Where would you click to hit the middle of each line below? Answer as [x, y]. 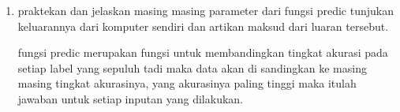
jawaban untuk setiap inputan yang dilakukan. [131, 98]
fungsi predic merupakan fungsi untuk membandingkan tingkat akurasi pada [203, 52]
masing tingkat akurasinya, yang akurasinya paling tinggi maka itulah [187, 83]
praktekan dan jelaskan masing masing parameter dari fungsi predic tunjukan [206, 10]
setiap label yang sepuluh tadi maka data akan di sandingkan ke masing [192, 67]
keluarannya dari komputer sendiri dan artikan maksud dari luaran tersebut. [203, 26]
